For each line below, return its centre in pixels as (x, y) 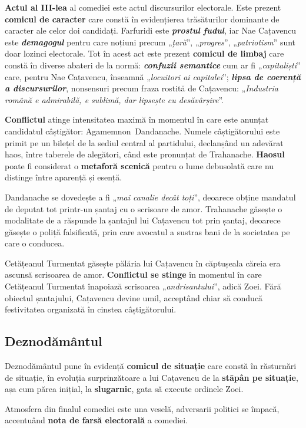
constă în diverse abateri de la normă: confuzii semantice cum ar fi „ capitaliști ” (153, 65)
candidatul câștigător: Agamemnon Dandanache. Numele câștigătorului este (142, 131)
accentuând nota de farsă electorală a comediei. (97, 420)
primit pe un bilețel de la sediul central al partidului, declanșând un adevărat (144, 142)
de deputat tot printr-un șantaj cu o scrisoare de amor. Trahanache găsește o (144, 208)
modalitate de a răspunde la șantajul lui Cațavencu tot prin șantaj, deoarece (143, 220)
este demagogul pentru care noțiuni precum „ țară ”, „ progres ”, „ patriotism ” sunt (150, 42)
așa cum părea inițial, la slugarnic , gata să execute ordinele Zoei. (124, 389)
